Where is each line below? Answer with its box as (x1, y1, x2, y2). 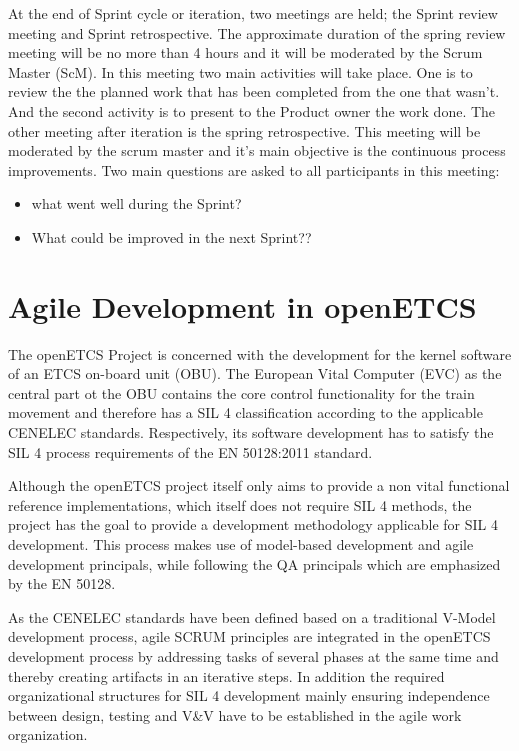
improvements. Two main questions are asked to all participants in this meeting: (8, 159, 500, 180)
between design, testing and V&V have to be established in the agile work (8, 704, 462, 725)
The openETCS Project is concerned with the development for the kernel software (8, 343, 512, 364)
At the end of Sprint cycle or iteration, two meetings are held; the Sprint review (8, 3, 498, 23)
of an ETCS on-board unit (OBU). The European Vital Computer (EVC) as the (8, 363, 502, 384)
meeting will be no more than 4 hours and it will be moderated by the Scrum (8, 42, 483, 63)
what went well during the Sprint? (31, 193, 242, 214)
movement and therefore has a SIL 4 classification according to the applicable (8, 402, 483, 423)
